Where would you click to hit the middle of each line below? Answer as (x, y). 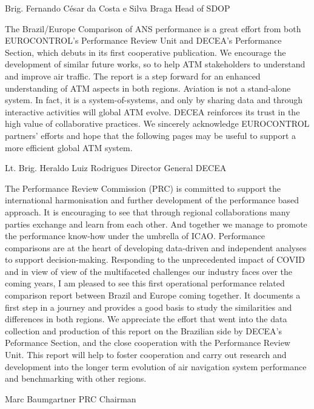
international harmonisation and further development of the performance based (152, 200)
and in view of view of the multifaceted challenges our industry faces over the (149, 271)
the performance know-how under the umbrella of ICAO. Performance (135, 236)
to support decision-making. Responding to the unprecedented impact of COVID (155, 259)
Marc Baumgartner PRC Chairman (71, 398)
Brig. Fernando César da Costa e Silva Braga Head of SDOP (118, 8)
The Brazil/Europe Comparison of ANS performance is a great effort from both (153, 28)
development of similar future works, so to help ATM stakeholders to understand (155, 64)
